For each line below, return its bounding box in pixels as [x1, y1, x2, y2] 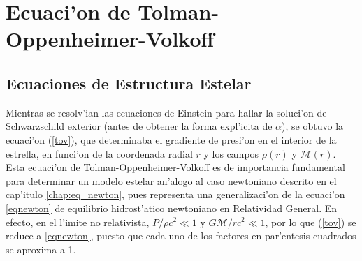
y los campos [203, 146, 259, 161]
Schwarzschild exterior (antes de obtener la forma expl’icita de [6, 119, 273, 133]
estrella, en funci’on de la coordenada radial [6, 146, 193, 161]
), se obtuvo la [282, 119, 344, 133]
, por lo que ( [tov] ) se [265, 214, 356, 229]
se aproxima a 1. [6, 241, 76, 256]
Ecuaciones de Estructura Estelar [6, 72, 252, 94]
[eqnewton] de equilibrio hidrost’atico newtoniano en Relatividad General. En [6, 200, 338, 215]
